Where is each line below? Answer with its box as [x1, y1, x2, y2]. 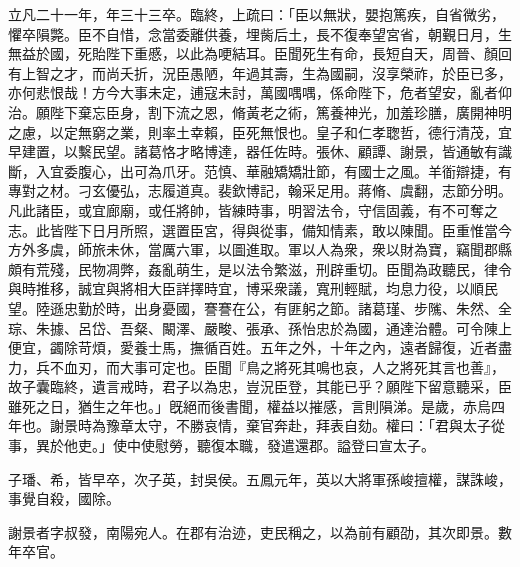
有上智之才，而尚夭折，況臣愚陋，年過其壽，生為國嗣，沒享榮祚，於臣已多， [8, 62, 512, 83]
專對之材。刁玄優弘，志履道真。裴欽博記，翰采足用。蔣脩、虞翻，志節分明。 [8, 180, 512, 201]
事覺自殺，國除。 [8, 488, 120, 509]
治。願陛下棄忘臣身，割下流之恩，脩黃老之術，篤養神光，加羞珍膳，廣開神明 [8, 101, 512, 122]
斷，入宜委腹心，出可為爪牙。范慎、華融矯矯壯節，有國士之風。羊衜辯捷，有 [8, 160, 512, 181]
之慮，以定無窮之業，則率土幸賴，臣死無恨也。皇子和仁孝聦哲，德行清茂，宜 [8, 121, 512, 142]
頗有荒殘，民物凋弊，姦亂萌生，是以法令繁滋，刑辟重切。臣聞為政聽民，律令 [8, 258, 512, 279]
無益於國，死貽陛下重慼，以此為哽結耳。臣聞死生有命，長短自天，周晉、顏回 [8, 43, 512, 64]
